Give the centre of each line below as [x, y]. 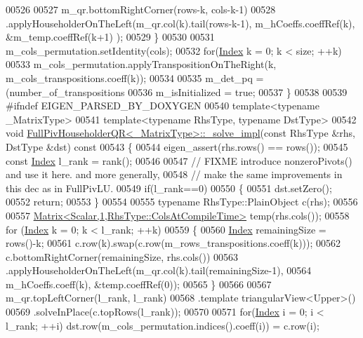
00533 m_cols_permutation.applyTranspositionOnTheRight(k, [141, 64]
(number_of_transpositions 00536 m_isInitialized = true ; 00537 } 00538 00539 [177, 92]
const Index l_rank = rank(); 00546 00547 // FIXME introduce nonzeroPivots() [179, 160]
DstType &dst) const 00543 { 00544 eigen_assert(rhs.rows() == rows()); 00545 [177, 146]
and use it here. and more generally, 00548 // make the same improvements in [174, 174]
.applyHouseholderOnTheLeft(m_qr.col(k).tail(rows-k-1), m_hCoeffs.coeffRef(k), [180, 23]
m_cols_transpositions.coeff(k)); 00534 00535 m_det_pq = [135, 77]
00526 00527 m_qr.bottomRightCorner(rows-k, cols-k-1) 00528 [141, 9]
